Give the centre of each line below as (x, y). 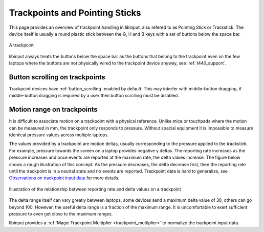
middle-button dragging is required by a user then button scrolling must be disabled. (94, 96)
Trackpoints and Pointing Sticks (75, 13)
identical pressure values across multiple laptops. (59, 135)
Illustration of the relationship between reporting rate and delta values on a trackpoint (95, 189)
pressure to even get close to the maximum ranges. (61, 214)
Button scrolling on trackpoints (57, 77)
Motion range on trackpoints (53, 110)
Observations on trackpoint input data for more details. (64, 178)
